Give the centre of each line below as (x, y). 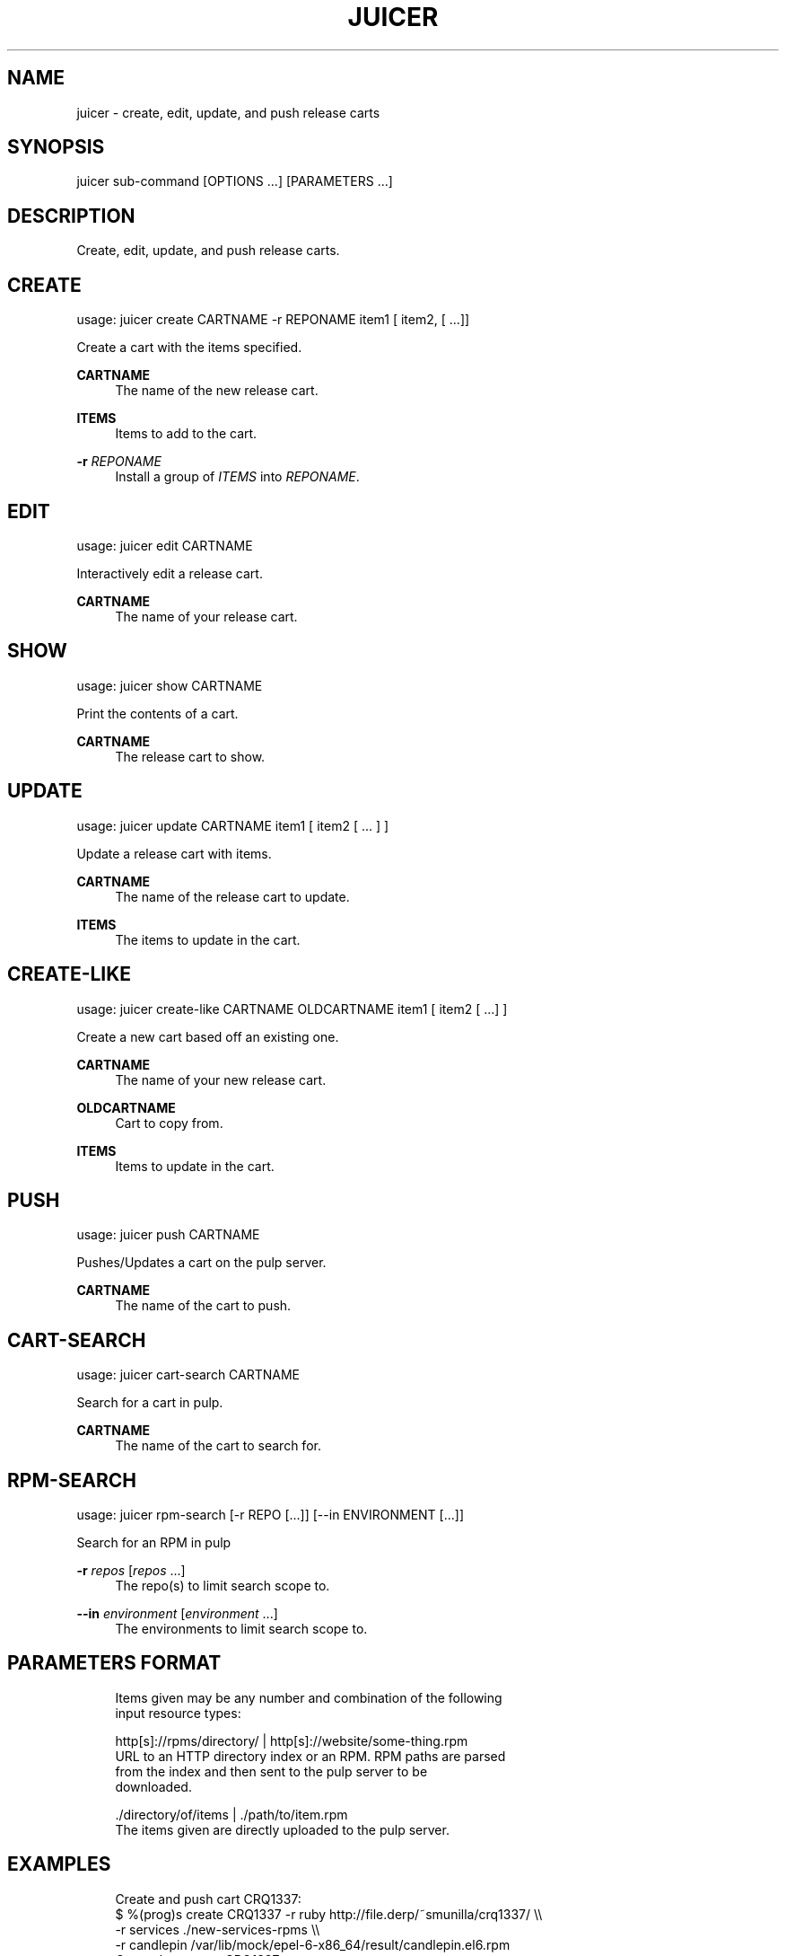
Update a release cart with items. (174, 853)
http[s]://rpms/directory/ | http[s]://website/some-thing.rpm (292, 1740)
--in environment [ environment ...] (177, 1614)
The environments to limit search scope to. (241, 1629)
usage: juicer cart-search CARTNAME (188, 1375)
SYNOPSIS (56, 147)
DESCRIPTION (71, 216)
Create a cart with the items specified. (189, 348)
